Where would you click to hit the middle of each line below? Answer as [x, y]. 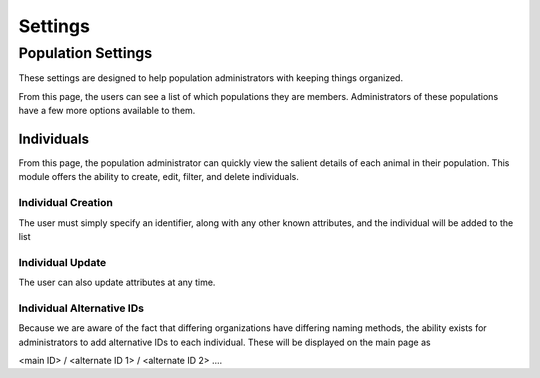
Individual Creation [66, 203]
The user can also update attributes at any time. [117, 282]
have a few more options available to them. [107, 111]
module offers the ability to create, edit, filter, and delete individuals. [159, 177]
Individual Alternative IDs [81, 308]
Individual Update [62, 262]
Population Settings [85, 53]
